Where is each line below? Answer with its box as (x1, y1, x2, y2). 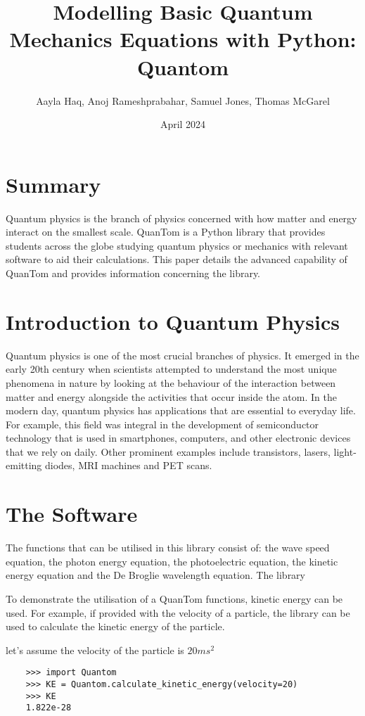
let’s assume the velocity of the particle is (6, 642, 184, 657)
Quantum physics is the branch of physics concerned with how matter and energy (6, 210, 357, 225)
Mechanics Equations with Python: (9, 25, 357, 53)
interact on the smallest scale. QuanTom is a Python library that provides (6, 224, 326, 239)
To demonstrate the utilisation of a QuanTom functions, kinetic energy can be (6, 591, 343, 606)
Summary (6, 170, 101, 198)
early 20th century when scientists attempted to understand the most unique (6, 362, 337, 376)
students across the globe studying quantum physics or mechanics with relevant (6, 238, 348, 252)
